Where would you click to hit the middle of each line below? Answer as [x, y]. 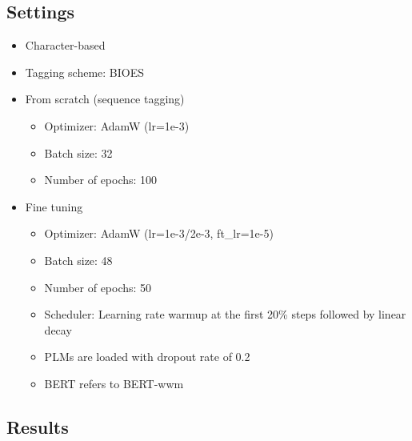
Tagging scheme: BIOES [85, 72]
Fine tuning [54, 206]
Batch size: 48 [78, 260]
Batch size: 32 [78, 152]
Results [38, 426]
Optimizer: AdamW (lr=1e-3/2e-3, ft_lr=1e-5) [159, 233]
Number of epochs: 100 [101, 180]
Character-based [65, 45]
